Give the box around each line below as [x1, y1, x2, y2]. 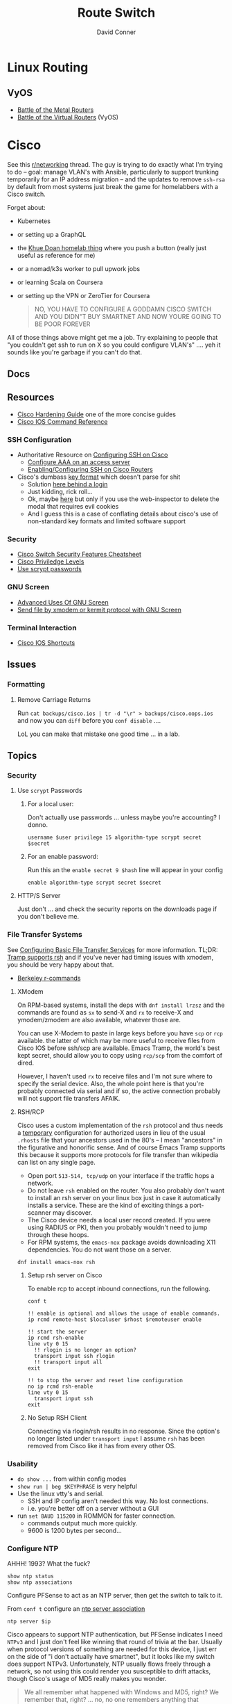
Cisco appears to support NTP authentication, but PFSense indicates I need [7, 1630, 223, 1639]
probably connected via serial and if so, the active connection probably [17, 1086, 221, 1095]
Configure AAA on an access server [27, 458, 130, 466]
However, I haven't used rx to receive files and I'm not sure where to [17, 1072, 213, 1080]
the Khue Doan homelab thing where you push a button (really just [17, 243, 207, 252]
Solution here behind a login [27, 480, 108, 489]
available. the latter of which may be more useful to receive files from [17, 1036, 215, 1044]
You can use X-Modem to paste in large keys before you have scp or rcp [17, 1029, 223, 1037]
